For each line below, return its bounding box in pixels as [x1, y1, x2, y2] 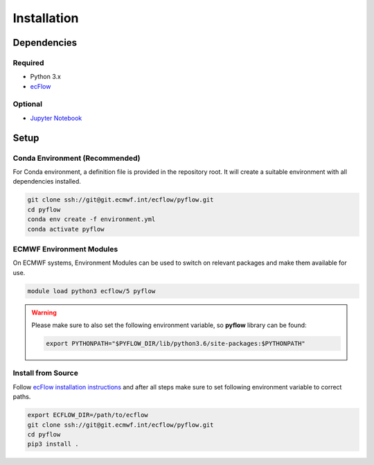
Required [12, 58, 44, 67]
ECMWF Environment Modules [12, 244, 118, 254]
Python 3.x [30, 73, 62, 81]
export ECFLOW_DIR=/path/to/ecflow [27, 411, 148, 419]
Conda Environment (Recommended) [12, 153, 141, 163]
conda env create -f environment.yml [27, 216, 156, 223]
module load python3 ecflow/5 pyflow [27, 287, 156, 295]
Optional [12, 99, 43, 109]
